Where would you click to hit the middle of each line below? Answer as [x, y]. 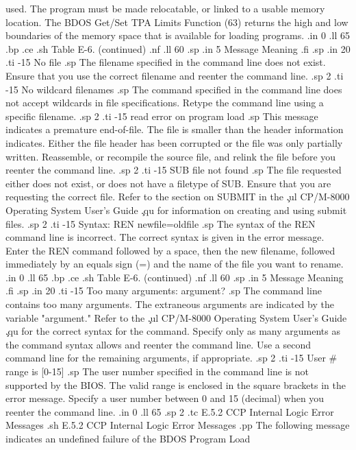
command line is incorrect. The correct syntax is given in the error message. [165, 237]
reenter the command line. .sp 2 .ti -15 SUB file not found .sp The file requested [174, 170]
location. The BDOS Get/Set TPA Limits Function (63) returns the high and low [177, 22]
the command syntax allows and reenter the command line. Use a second [158, 344]
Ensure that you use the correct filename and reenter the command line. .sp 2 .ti [175, 75]
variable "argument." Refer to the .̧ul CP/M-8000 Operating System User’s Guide [176, 317]
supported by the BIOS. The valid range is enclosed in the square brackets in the [176, 384]
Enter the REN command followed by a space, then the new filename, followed [170, 250]
